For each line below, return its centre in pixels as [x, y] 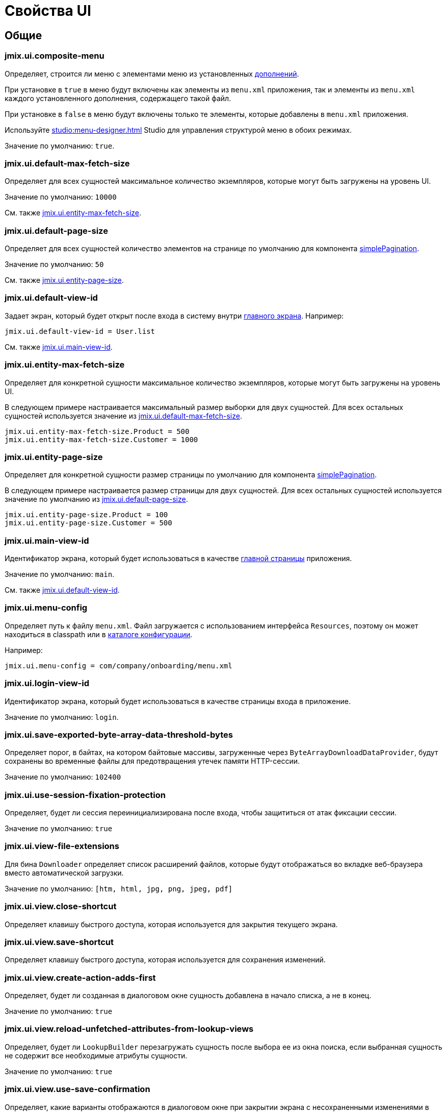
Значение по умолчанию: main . [60, 574]
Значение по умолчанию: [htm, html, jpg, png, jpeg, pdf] [119, 888]
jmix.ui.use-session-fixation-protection [85, 795]
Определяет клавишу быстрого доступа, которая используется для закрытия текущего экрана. [171, 924]
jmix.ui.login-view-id [47, 683]
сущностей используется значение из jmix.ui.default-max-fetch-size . [123, 416]
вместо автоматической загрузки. [64, 873]
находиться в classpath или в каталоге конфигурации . [99, 634]
